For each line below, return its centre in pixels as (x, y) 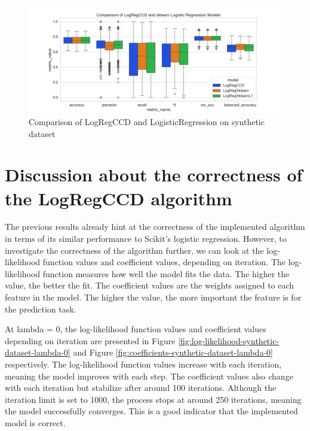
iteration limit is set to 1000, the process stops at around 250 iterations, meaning (153, 399)
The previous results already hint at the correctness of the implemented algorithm (155, 227)
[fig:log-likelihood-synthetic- (229, 340)
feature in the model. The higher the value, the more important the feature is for (153, 297)
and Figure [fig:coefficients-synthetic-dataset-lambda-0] (173, 352)
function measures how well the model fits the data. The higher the (166, 273)
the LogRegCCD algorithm (119, 198)
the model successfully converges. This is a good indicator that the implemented (151, 411)
